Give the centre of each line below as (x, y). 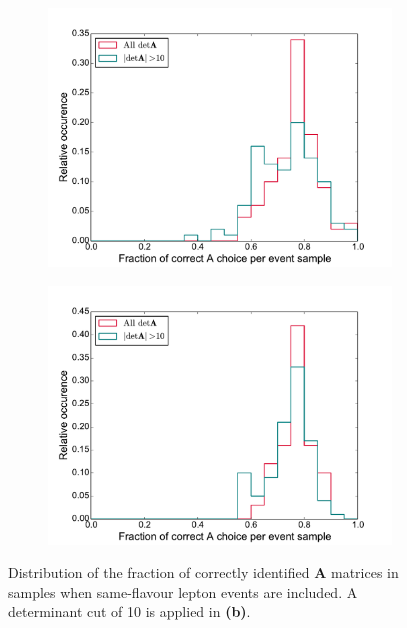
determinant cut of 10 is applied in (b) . (129, 611)
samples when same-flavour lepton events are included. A (183, 591)
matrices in (364, 572)
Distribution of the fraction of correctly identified (159, 572)
